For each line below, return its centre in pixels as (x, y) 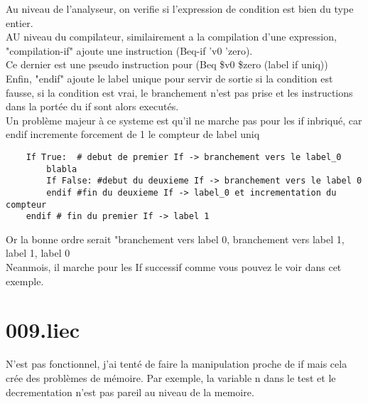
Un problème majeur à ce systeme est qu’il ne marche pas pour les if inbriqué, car (184, 120)
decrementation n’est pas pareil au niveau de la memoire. (130, 392)
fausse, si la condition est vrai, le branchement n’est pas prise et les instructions (179, 92)
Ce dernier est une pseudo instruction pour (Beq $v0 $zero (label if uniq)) (167, 64)
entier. (20, 22)
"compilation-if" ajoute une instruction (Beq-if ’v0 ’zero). (129, 50)
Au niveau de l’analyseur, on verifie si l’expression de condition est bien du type (180, 9)
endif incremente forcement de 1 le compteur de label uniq (133, 134)
